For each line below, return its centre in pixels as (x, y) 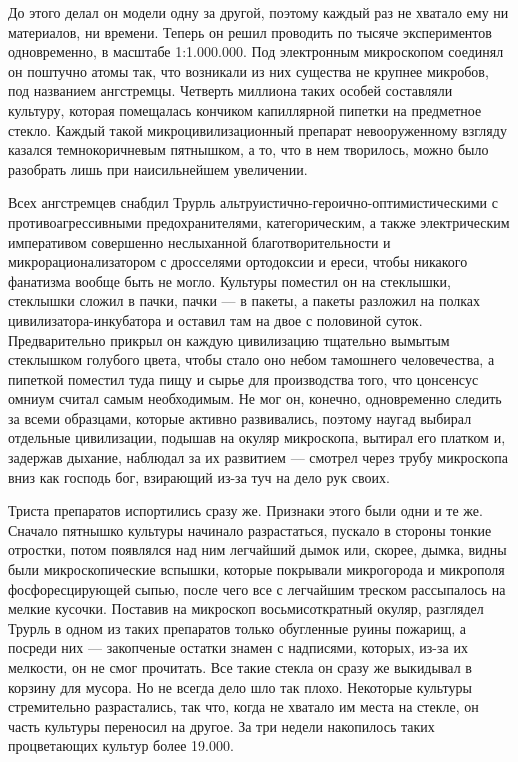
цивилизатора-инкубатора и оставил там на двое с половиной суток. (215, 319)
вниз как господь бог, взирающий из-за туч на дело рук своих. (199, 476)
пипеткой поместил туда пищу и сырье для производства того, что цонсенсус (243, 378)
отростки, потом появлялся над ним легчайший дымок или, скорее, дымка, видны (257, 549)
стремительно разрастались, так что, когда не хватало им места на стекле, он (243, 706)
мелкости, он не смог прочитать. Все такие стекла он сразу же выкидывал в (240, 667)
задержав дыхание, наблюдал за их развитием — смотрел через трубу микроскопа (258, 457)
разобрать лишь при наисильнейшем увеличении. (158, 168)
